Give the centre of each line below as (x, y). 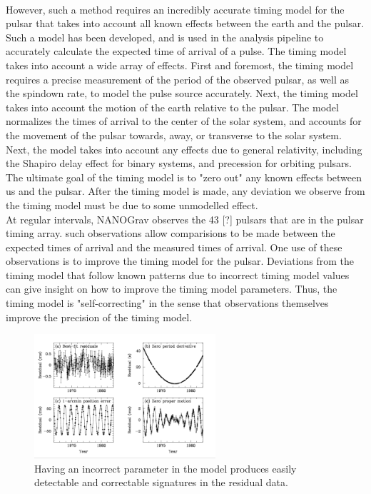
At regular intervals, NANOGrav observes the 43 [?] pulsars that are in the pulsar (185, 219)
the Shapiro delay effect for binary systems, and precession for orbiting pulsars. (179, 163)
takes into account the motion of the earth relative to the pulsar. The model (172, 107)
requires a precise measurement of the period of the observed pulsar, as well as (178, 79)
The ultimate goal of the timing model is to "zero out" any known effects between (184, 177)
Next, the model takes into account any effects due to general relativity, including (184, 149)
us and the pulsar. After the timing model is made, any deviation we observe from (185, 191)
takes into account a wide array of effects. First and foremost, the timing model (180, 65)
